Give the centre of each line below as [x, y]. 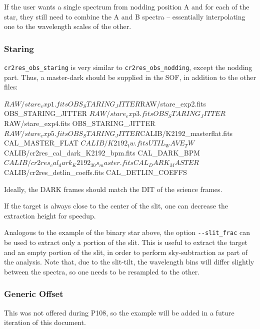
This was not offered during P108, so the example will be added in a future [119, 312]
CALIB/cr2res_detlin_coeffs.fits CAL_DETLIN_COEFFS [95, 172]
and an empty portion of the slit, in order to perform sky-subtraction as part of [126, 252]
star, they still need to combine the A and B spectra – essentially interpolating [125, 16]
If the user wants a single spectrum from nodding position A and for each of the [127, 6]
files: [11, 87]
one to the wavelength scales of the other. [68, 26]
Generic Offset [34, 294]
